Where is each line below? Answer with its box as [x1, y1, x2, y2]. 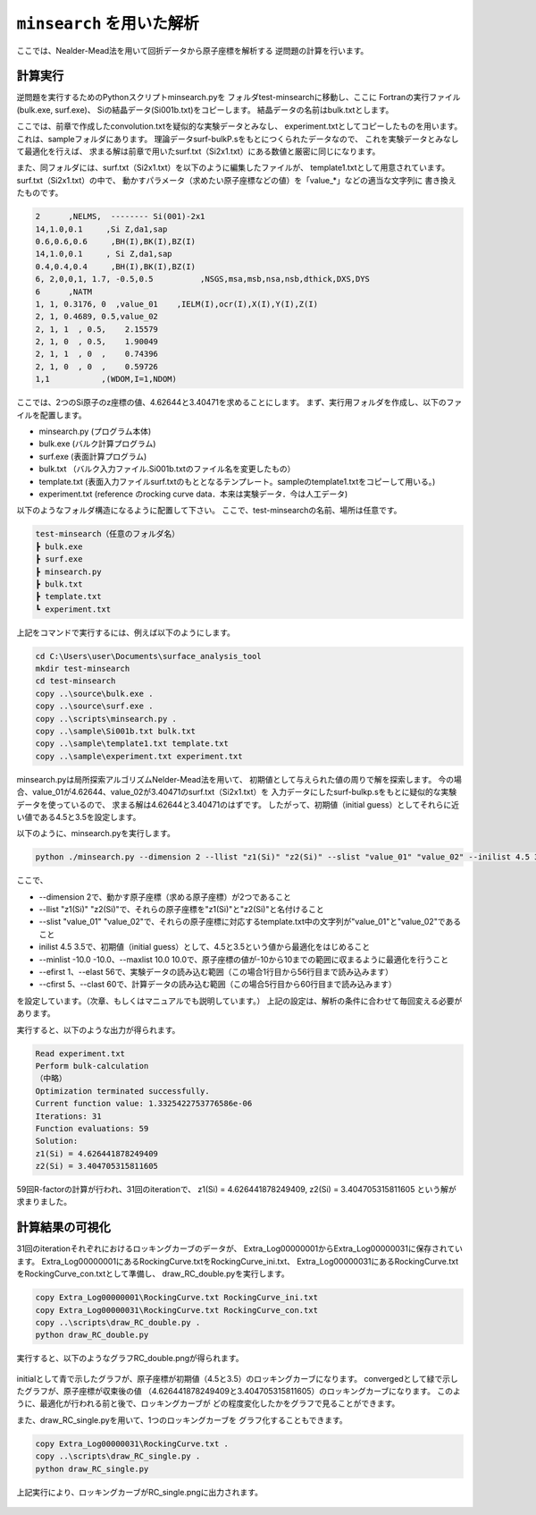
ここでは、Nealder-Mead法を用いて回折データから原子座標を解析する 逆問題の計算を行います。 [16, 45, 369, 55]
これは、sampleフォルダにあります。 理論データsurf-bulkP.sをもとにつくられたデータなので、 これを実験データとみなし [16, 133, 459, 144]
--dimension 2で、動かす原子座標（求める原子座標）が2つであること [38, 891, 292, 902]
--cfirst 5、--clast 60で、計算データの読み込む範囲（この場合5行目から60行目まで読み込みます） [38, 979, 397, 990]
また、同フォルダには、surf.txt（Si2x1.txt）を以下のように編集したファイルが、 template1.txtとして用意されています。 [16, 162, 450, 174]
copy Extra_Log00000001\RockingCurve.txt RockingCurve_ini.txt [35, 1292, 319, 1303]
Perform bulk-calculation [35, 1061, 149, 1071]
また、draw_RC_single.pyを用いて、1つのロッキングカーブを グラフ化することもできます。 [16, 1414, 348, 1426]
